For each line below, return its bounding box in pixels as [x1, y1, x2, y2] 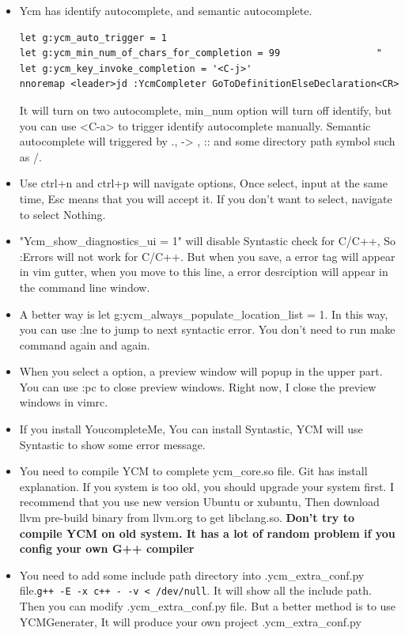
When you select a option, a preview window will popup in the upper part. [19, 363, 383, 380]
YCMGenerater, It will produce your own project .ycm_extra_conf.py [19, 613, 361, 629]
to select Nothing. [19, 206, 106, 222]
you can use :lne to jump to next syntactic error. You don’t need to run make [19, 321, 396, 338]
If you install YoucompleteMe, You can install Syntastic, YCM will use [19, 421, 363, 437]
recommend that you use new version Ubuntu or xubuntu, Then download [19, 493, 380, 510]
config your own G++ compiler [19, 540, 195, 557]
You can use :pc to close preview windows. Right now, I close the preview [19, 378, 377, 395]
